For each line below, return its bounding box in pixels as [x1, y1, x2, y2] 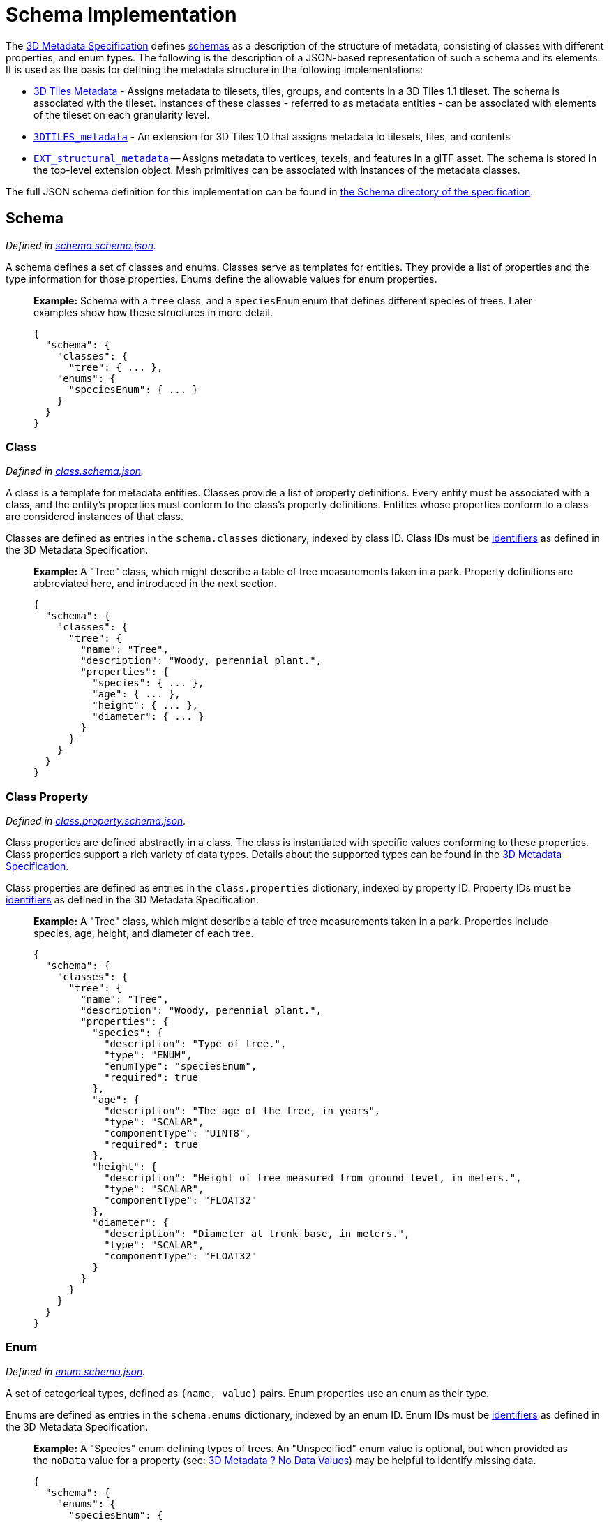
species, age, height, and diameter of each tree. [33, 927, 254, 940]
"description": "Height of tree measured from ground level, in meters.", [104, 1172, 522, 1184]
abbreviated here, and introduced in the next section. [33, 577, 277, 590]
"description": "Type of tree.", [104, 1038, 287, 1050]
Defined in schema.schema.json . [6, 239, 156, 251]
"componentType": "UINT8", [104, 1128, 251, 1139]
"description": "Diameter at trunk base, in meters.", [104, 1228, 410, 1240]
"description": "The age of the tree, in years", [104, 1105, 381, 1117]
